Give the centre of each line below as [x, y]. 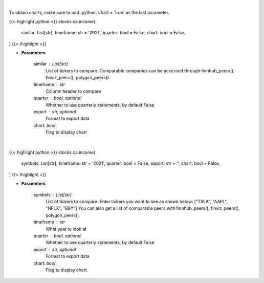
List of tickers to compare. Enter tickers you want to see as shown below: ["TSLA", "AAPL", [137, 201]
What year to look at [66, 229]
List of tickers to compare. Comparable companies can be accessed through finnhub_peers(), [140, 70]
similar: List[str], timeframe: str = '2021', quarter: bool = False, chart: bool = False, [103, 33]
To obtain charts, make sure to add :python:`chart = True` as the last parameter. [89, 13]
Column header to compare [73, 91]
